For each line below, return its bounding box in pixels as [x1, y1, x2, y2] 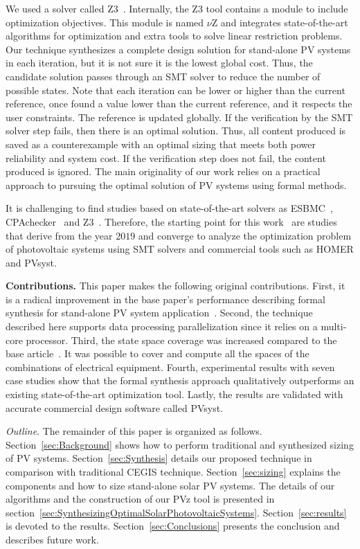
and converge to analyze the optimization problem [138, 228, 352, 242]
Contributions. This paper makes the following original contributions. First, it [6, 278, 345, 293]
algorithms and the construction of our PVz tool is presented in [6, 492, 275, 506]
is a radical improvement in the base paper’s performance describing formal [6, 291, 325, 306]
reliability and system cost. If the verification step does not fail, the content [6, 150, 326, 165]
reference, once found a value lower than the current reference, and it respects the [6, 96, 352, 111]
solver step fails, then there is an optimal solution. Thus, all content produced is [6, 123, 346, 138]
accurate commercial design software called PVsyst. [6, 400, 224, 415]
